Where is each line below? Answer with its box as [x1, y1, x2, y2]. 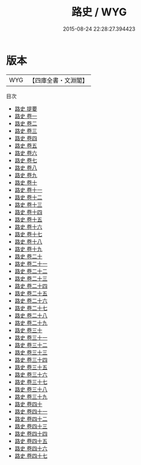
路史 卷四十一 [14, 408, 48, 415]
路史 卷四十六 [14, 444, 48, 452]
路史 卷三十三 [14, 349, 48, 356]
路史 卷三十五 [14, 363, 48, 370]
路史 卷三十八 [14, 385, 48, 393]
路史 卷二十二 [14, 267, 48, 275]
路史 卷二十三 [14, 275, 48, 282]
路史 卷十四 [14, 208, 42, 216]
